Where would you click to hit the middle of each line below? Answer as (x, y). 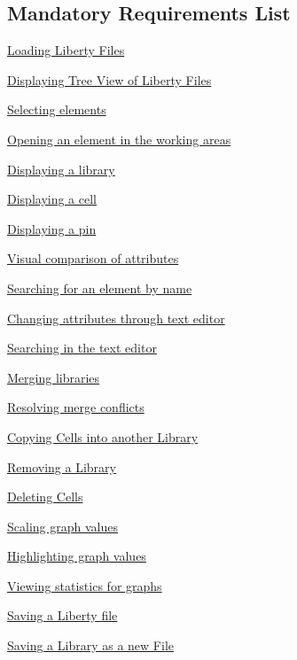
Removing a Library (62, 466)
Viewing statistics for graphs (85, 585)
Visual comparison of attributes (93, 258)
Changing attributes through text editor (116, 318)
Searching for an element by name (100, 287)
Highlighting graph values (77, 556)
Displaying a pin (52, 228)
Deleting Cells (45, 497)
